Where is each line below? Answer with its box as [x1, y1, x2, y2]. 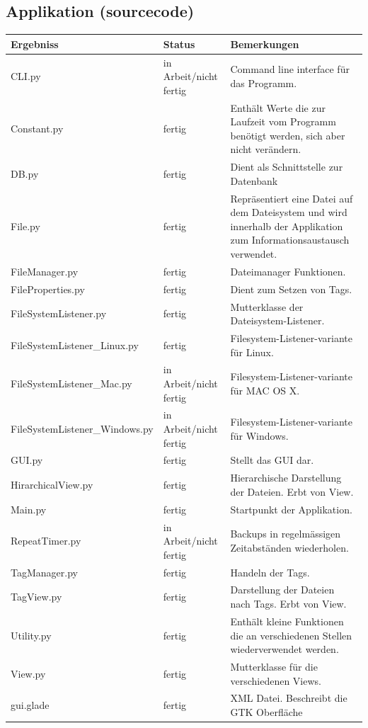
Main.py [11, 501, 47, 516]
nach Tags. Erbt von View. [230, 596, 347, 611]
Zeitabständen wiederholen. [230, 540, 349, 554]
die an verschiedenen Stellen [230, 627, 352, 642]
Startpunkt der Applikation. [230, 501, 352, 516]
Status [163, 36, 195, 51]
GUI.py [11, 453, 43, 467]
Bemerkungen [230, 36, 299, 51]
